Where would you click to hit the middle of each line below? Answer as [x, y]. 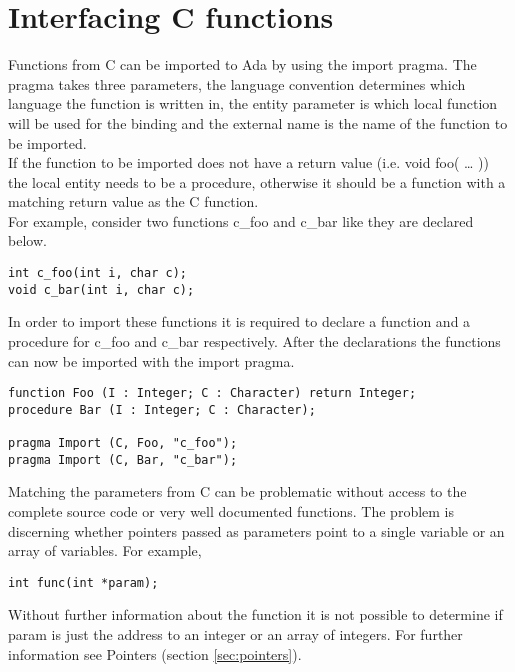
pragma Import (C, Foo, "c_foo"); [123, 443]
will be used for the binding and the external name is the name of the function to [258, 122]
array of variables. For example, [105, 550]
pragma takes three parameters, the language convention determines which [237, 83]
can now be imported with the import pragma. [151, 360]
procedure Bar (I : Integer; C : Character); [162, 409]
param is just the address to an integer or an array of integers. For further [235, 634]
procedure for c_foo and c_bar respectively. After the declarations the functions [254, 340]
